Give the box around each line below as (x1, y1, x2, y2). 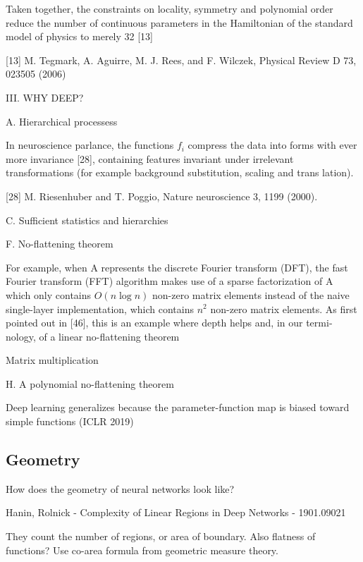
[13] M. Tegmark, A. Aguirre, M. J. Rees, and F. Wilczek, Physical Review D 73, (6, 52, 357, 67)
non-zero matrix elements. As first (210, 301, 357, 316)
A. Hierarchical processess (6, 114, 118, 128)
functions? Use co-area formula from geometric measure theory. (6, 542, 278, 557)
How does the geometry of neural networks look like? (6, 481, 235, 496)
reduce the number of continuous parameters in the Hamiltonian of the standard (6, 15, 353, 30)
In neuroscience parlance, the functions (6, 138, 174, 152)
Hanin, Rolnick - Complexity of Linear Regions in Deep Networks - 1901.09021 (6, 505, 346, 520)
